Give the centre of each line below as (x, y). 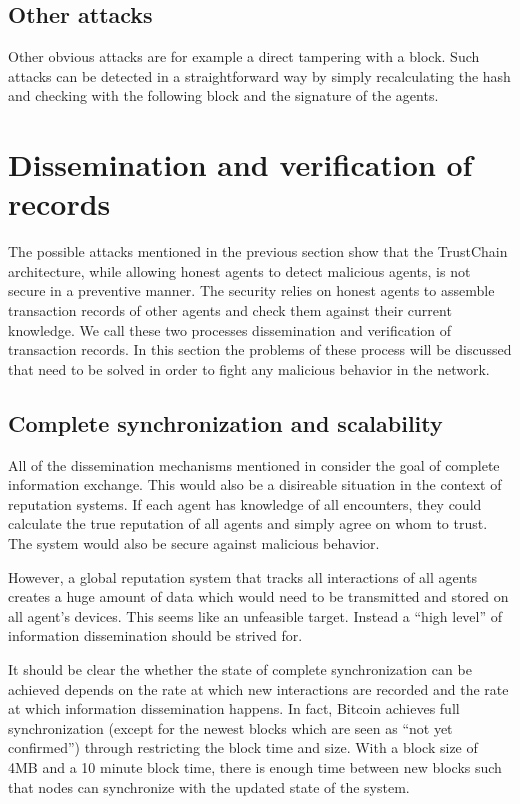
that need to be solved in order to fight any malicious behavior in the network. (249, 368)
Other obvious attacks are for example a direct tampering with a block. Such (244, 56)
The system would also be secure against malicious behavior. (194, 543)
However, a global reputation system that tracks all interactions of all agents (243, 576)
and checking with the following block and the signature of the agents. (223, 95)
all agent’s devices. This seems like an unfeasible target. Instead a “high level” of (255, 615)
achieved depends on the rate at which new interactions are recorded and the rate (258, 688)
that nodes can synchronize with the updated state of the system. (209, 786)
